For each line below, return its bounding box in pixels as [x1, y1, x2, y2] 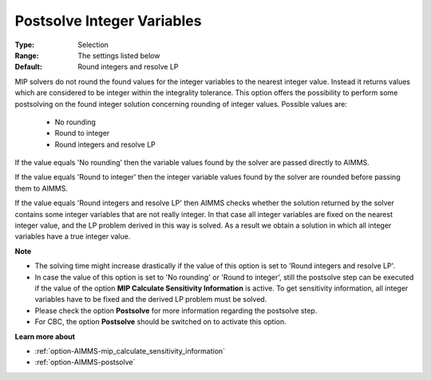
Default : [14, 62, 43, 72]
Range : [14, 50, 39, 60]
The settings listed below [77, 50, 160, 60]
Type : [14, 40, 35, 49]
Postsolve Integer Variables [14, 12, 202, 30]
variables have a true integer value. [14, 232, 131, 241]
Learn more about [14, 331, 76, 341]
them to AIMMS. [14, 184, 68, 193]
